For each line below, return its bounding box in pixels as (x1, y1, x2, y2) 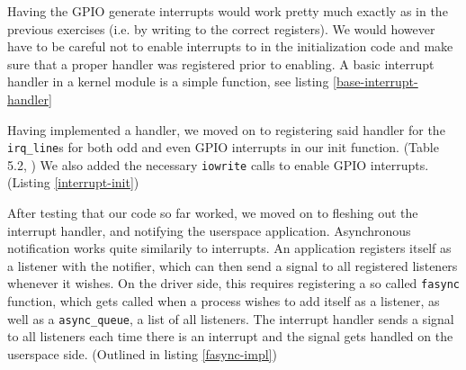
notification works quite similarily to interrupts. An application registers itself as (7, 239, 452, 257)
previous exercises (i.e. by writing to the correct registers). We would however (7, 19, 435, 38)
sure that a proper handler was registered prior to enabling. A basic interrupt (7, 54, 435, 73)
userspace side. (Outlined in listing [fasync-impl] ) (7, 344, 277, 363)
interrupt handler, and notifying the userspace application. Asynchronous (7, 221, 411, 239)
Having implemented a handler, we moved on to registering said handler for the (7, 120, 445, 139)
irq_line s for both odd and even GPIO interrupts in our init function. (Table (7, 138, 439, 157)
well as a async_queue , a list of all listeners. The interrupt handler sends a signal (7, 309, 454, 328)
